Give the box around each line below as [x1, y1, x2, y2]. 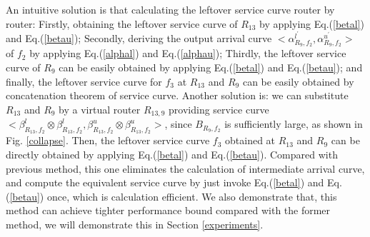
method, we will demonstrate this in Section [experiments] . [6, 216, 264, 231]
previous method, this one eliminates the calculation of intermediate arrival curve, [6, 161, 365, 176]
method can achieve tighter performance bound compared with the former [6, 203, 331, 218]
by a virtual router [59, 101, 141, 116]
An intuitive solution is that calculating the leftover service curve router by [6, 2, 335, 16]
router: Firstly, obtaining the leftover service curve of [6, 16, 238, 31]
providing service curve [169, 101, 269, 116]
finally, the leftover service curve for [6, 74, 162, 89]
